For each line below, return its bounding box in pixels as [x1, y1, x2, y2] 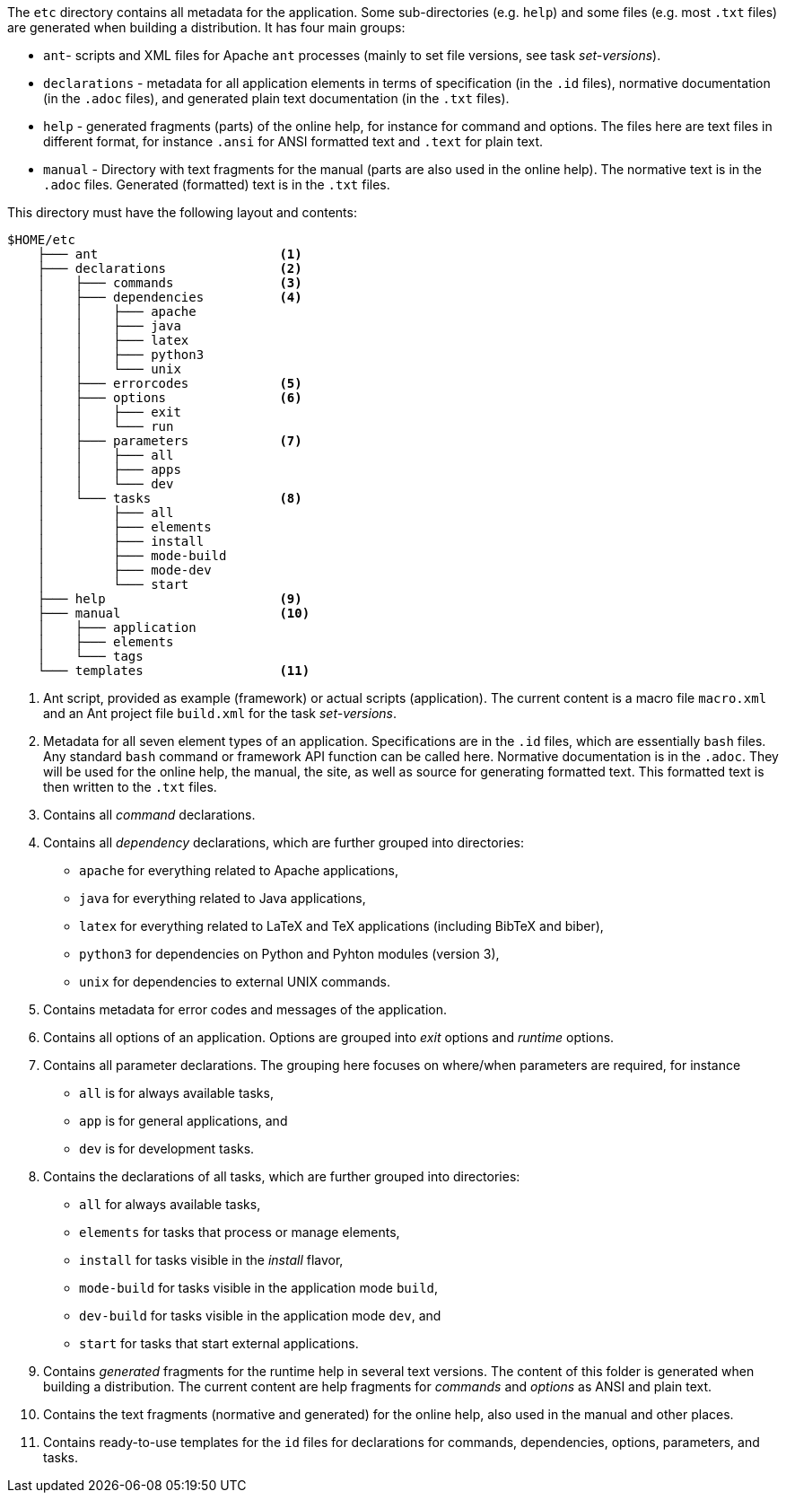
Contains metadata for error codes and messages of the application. [43, 1002, 448, 1017]
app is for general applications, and [79, 1113, 288, 1128]
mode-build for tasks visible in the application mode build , [79, 1280, 439, 1295]
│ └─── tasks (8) [37, 491, 302, 505]
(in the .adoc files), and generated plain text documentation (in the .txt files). [43, 91, 510, 106]
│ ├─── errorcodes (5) [37, 376, 302, 390]
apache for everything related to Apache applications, [79, 863, 398, 878]
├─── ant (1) [37, 247, 302, 261]
